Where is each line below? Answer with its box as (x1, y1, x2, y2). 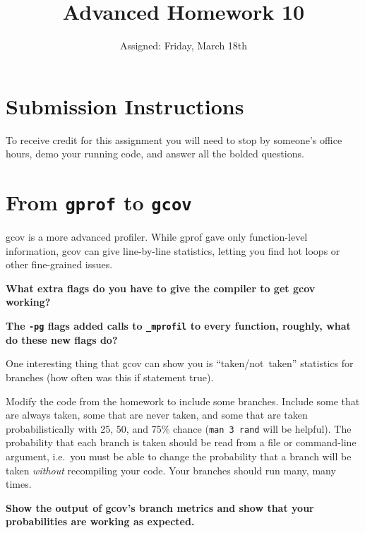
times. (6, 477, 32, 491)
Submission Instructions (6, 91, 244, 120)
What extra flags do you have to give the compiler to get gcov (6, 280, 316, 295)
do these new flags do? (6, 332, 118, 347)
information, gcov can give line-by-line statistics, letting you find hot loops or (6, 243, 340, 258)
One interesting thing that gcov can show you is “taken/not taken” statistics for (6, 356, 354, 371)
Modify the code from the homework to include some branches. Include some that (6, 393, 360, 408)
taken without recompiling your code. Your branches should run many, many (6, 462, 336, 477)
